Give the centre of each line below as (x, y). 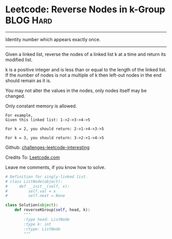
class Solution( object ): (32, 205)
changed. (15, 96)
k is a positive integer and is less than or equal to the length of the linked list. (86, 69)
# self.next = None (35, 196)
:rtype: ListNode (42, 229)
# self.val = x (31, 191)
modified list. (19, 60)
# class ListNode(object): (34, 181)
